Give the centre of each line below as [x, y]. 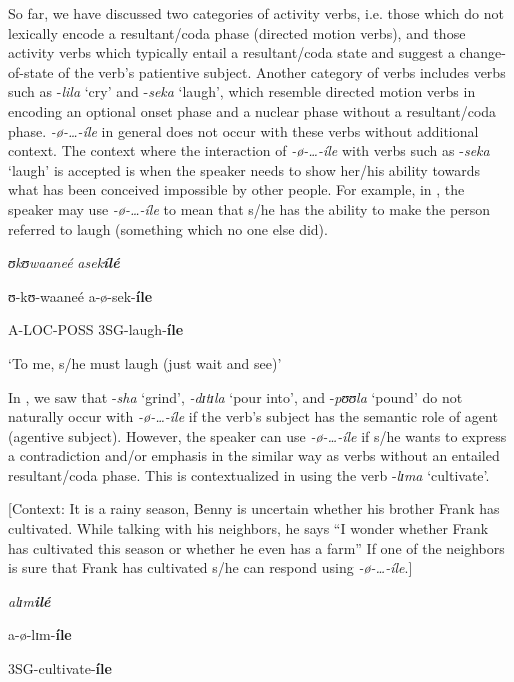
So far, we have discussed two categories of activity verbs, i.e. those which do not [256, 13]
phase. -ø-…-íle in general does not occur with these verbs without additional [243, 130]
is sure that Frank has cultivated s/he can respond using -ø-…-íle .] [210, 567]
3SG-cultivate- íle [60, 668]
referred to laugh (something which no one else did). [168, 228]
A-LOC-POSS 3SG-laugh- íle [96, 329]
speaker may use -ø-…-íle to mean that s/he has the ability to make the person [249, 208]
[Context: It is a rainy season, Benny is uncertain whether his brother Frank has [254, 508]
